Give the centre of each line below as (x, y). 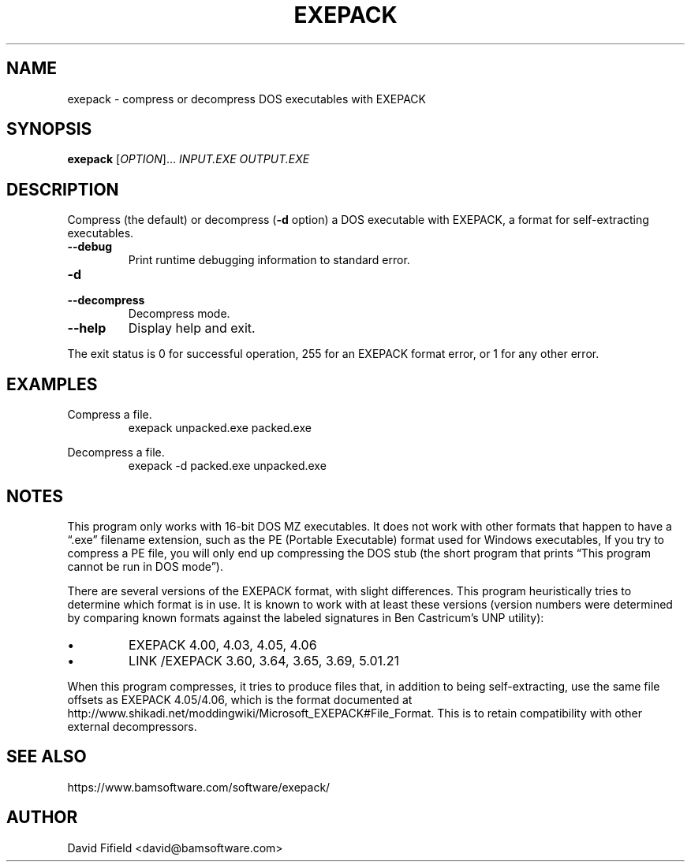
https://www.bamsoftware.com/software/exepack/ (199, 787)
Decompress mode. (179, 314)
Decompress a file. (116, 453)
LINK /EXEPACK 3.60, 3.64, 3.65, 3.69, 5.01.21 (264, 660)
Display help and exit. (192, 328)
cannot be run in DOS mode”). (145, 566)
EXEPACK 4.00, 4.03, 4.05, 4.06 (223, 644)
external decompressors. (132, 726)
